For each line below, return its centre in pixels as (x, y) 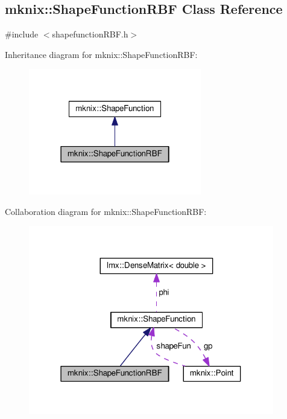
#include (22, 34)
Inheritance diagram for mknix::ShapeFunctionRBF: (101, 54)
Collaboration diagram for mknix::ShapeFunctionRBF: (106, 211)
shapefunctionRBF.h (90, 34)
